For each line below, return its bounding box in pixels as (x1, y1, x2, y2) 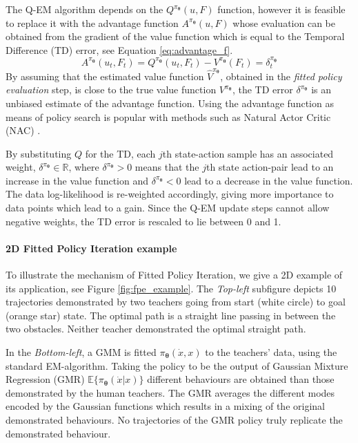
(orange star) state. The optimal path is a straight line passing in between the (6, 308, 336, 322)
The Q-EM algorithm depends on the (6, 2, 163, 16)
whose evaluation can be (232, 15, 335, 30)
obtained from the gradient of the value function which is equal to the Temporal (6, 29, 345, 44)
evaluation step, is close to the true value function (6, 82, 217, 97)
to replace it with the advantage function (6, 15, 179, 30)
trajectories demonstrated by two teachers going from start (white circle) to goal (6, 294, 346, 309)
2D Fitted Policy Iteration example (6, 241, 177, 255)
